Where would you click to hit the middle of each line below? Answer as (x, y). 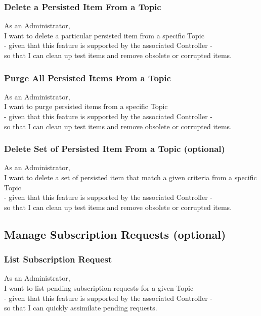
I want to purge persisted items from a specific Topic (86, 106)
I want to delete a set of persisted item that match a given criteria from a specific (130, 177)
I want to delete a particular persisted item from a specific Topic (104, 35)
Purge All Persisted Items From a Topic (88, 77)
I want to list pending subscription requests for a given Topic (99, 287)
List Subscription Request (58, 259)
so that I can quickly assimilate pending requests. (81, 308)
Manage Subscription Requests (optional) (115, 234)
